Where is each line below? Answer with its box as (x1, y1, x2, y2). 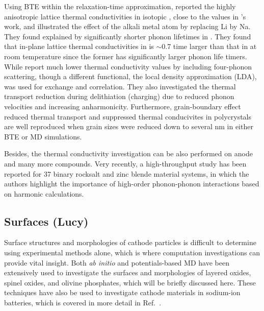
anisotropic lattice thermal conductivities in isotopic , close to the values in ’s (4, 11, 246, 21)
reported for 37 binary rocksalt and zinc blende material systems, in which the (4, 168, 249, 179)
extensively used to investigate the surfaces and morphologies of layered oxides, (4, 267, 251, 278)
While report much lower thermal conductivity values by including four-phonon (4, 61, 252, 71)
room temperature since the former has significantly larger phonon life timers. (4, 51, 247, 61)
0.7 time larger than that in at (162, 41, 257, 52)
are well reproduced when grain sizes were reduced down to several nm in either (4, 121, 253, 132)
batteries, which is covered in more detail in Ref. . (4, 297, 162, 308)
